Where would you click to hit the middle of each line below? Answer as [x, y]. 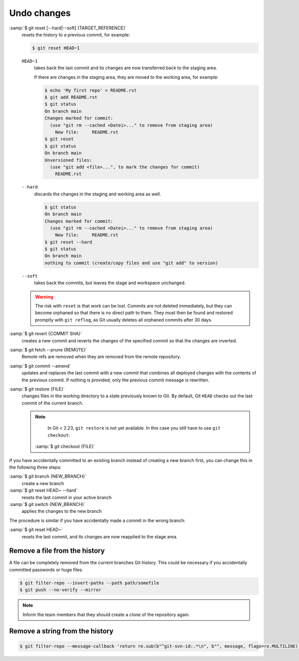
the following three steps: [35, 467]
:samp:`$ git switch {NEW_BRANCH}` [47, 504]
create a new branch [43, 483]
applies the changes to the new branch [62, 511]
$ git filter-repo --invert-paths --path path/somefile [89, 583]
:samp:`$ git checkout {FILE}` [65, 447]
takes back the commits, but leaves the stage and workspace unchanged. [110, 283]
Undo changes [40, 13]
